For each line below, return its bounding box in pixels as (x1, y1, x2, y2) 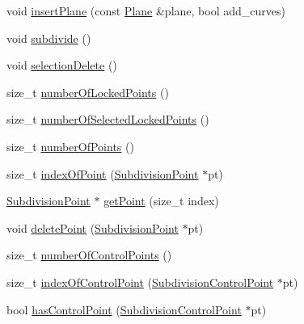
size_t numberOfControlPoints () (6, 246, 172, 263)
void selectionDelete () (6, 57, 117, 74)
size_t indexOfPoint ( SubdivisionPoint (6, 165, 199, 182)
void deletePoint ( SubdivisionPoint (6, 219, 179, 236)
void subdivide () (6, 29, 91, 46)
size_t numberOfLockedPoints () (6, 83, 169, 100)
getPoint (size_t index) (103, 192, 219, 209)
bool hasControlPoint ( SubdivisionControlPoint (6, 301, 242, 318)
